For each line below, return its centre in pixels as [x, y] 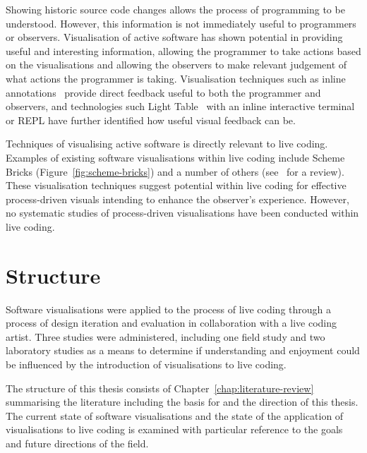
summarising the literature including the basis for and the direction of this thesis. [182, 402]
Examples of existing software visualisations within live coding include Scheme [175, 157]
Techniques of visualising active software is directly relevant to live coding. [167, 144]
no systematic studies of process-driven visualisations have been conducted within [182, 213]
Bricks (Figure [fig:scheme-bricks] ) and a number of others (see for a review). [175, 171]
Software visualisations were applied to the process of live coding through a [168, 309]
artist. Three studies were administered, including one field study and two [166, 336]
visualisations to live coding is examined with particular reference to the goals [174, 429]
